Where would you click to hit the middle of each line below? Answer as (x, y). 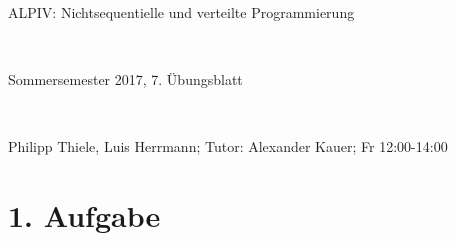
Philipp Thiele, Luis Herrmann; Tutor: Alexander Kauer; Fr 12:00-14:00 (228, 146)
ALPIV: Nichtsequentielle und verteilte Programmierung (181, 12)
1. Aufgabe (84, 215)
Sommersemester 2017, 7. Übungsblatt (125, 79)
